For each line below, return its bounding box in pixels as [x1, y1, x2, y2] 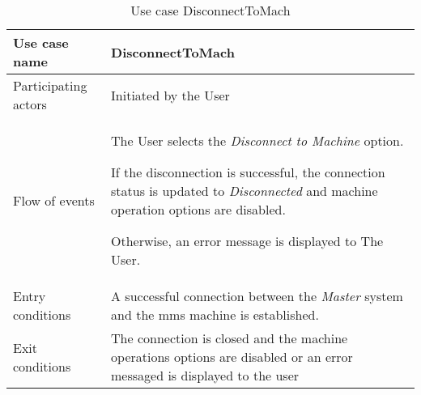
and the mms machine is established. [111, 305, 319, 324]
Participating [13, 76, 87, 95]
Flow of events [13, 190, 95, 210]
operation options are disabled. [111, 200, 286, 219]
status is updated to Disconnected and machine [111, 181, 378, 200]
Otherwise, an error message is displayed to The [111, 231, 384, 250]
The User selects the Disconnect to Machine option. [111, 131, 404, 150]
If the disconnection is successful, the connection [111, 163, 385, 181]
